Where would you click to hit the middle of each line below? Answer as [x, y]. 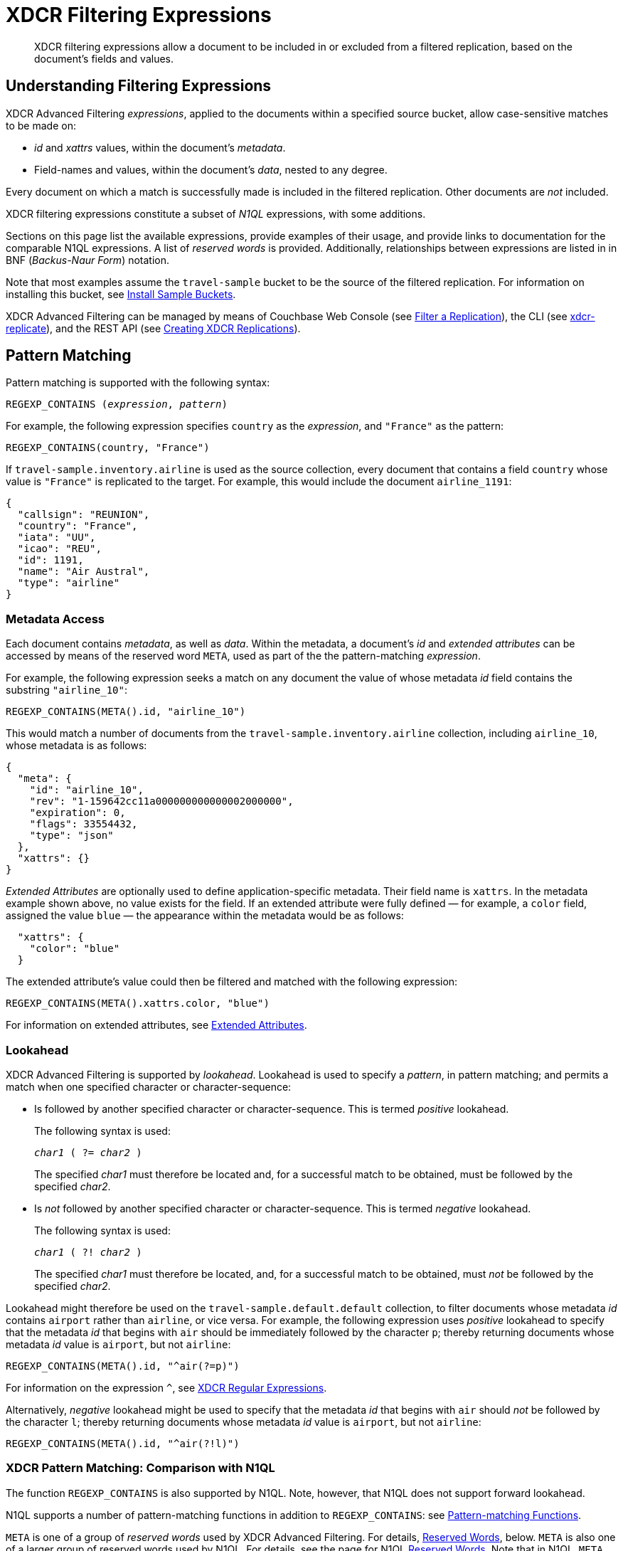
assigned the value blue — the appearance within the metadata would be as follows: [205, 916]
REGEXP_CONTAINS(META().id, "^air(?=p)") [123, 1366]
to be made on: [41, 125]
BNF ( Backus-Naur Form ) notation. [88, 260]
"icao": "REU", [59, 549]
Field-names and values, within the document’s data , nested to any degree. [211, 169]
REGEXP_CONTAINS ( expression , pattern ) [117, 404]
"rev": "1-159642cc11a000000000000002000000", [161, 801]
